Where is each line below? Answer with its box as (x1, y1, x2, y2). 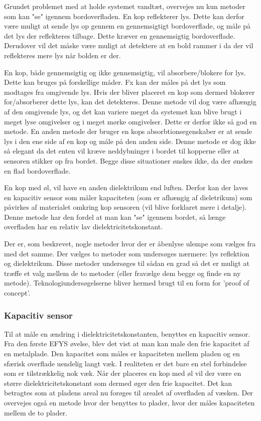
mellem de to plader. (4, 407, 68, 417)
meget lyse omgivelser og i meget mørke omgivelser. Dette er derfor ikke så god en (4, 116, 257, 126)
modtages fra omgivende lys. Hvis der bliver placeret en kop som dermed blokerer (4, 86, 255, 97)
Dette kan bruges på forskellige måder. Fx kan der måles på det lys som (4, 77, 226, 87)
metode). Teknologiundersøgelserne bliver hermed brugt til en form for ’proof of (4, 277, 249, 288)
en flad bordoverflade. (4, 165, 71, 176)
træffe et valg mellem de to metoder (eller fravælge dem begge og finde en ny (4, 267, 241, 278)
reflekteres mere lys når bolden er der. (4, 50, 121, 60)
